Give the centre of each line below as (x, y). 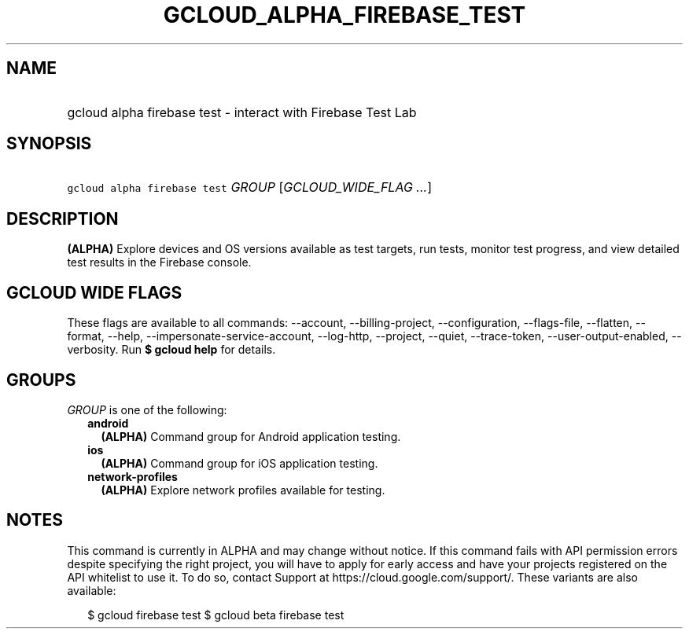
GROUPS (41, 380)
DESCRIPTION (63, 218)
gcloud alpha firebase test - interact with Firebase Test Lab (242, 112)
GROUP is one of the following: (147, 409)
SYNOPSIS (49, 144)
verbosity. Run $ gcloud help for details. (171, 350)
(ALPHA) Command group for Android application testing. (251, 436)
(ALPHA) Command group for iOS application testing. (239, 463)
